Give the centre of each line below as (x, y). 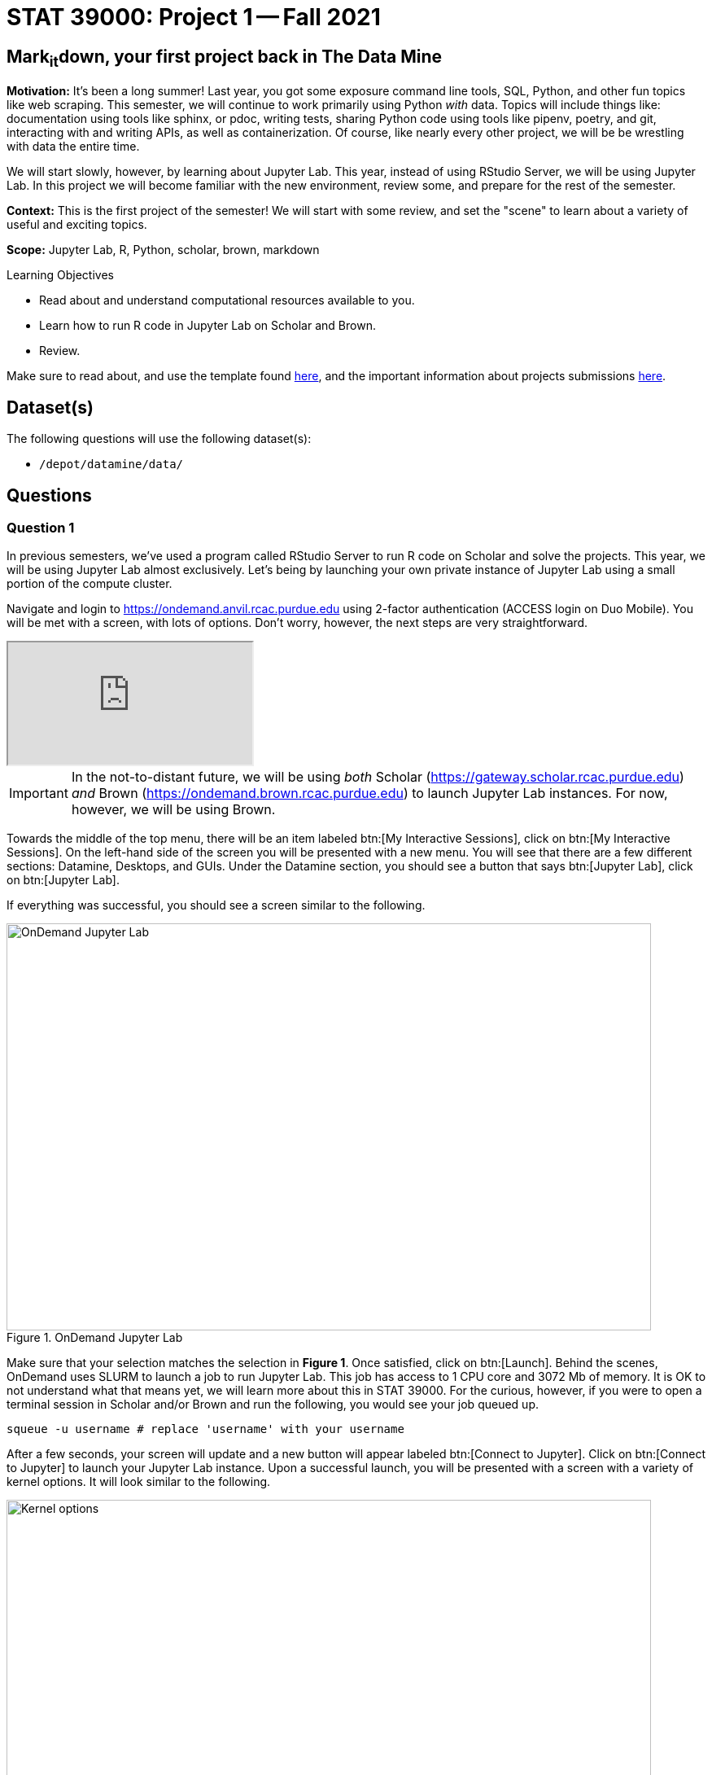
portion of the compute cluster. (90, 584)
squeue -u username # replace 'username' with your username (205, 1429)
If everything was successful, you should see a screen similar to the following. (216, 905)
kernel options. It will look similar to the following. (139, 1482)
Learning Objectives (60, 275)
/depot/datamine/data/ (111, 465)
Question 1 (41, 528)
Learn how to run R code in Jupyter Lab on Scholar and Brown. (207, 326)
